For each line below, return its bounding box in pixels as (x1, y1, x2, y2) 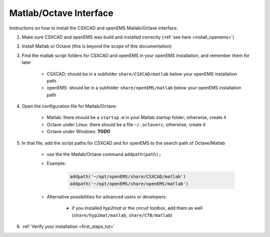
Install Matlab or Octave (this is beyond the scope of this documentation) (21, 43, 172, 49)
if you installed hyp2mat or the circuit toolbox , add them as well (71, 205, 202, 211)
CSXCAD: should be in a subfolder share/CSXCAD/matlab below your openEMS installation (46, 70, 237, 77)
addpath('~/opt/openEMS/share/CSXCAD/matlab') (69, 174, 186, 179)
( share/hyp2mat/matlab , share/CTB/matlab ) (71, 212, 172, 218)
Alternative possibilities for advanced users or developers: (46, 193, 167, 199)
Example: (46, 160, 66, 166)
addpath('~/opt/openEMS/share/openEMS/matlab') (69, 180, 188, 186)
